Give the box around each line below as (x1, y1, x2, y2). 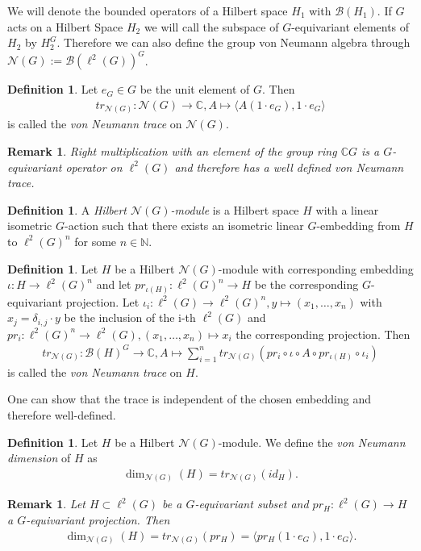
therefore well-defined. (7, 407, 116, 424)
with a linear (315, 201, 379, 218)
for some (74, 232, 117, 249)
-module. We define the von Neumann (218, 433, 406, 450)
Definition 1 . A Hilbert (7, 201, 127, 218)
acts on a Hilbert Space (7, 18, 123, 35)
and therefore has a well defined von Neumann (174, 158, 404, 175)
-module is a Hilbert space (170, 201, 299, 218)
